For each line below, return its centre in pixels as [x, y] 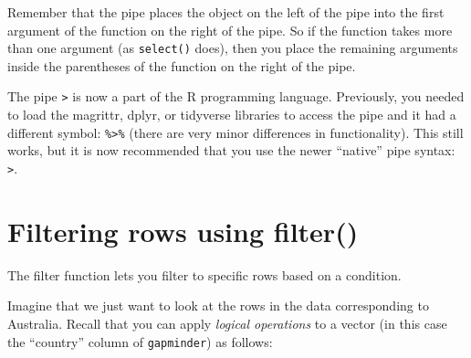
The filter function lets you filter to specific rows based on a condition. [204, 274]
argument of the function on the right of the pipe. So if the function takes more [230, 30]
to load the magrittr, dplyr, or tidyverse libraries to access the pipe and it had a [232, 115]
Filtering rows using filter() [183, 231]
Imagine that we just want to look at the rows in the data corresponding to [218, 305]
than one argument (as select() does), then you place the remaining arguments [233, 48]
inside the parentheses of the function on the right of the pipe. [182, 65]
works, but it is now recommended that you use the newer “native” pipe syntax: [231, 150]
